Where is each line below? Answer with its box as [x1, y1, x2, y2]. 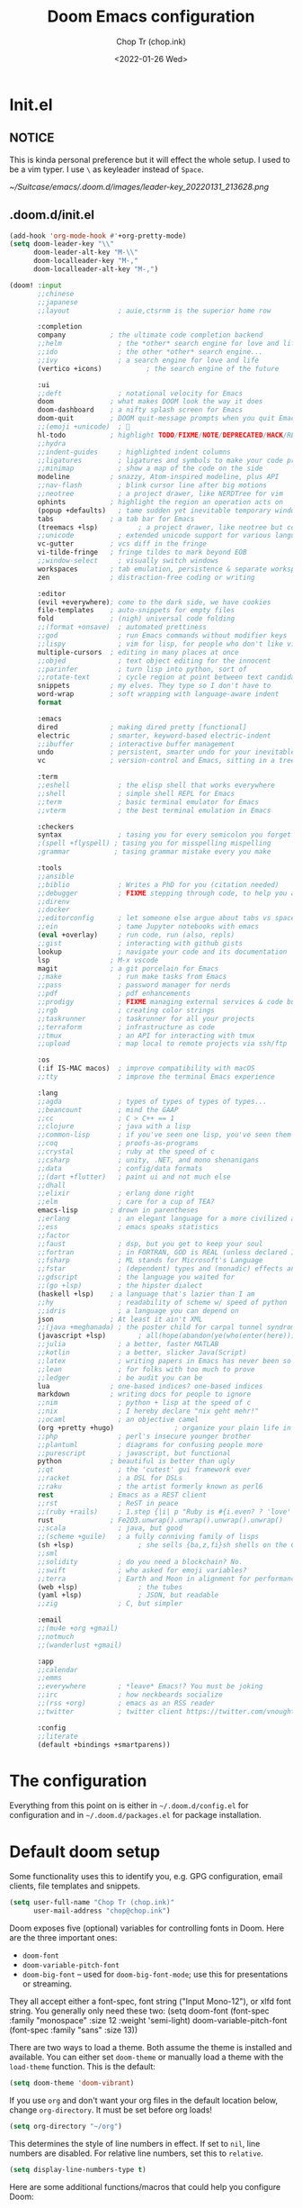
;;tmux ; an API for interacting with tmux [37, 1031, 255, 1040]
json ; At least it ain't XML [37, 1315, 203, 1324]
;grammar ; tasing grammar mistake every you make [37, 847, 271, 856]
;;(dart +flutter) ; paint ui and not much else [37, 1172, 231, 1181]
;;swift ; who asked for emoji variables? [37, 1565, 247, 1575]
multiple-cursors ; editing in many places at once [37, 647, 240, 656]
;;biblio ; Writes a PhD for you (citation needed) [37, 880, 280, 889]
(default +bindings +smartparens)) [37, 1740, 171, 1749]
